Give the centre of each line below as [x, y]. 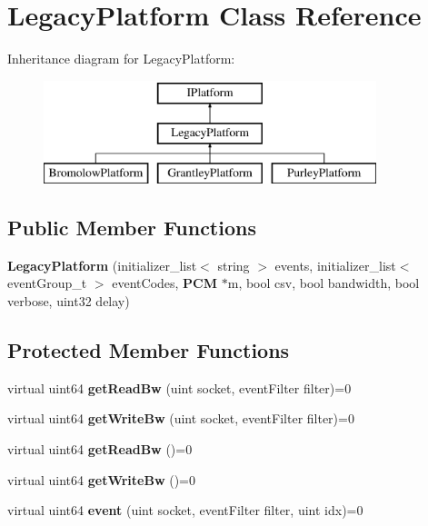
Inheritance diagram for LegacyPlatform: [121, 59]
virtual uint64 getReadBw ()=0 [100, 449]
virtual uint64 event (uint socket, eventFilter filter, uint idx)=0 [185, 510]
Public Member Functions [132, 228]
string [234, 265]
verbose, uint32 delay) [69, 301]
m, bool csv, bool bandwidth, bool [323, 283]
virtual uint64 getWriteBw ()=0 [101, 479]
